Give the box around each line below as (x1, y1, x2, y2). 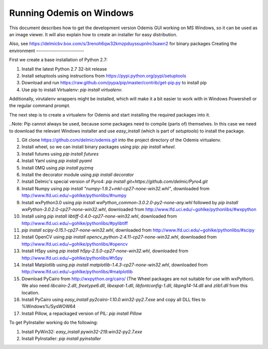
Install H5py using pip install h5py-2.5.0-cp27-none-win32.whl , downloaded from (21, 248, 189, 254)
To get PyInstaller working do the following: (9, 320, 98, 326)
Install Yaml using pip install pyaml (21, 158, 92, 164)
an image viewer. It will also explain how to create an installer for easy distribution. (9, 31, 178, 37)
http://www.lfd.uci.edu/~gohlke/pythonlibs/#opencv (21, 241, 128, 247)
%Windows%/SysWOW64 (21, 303, 76, 309)
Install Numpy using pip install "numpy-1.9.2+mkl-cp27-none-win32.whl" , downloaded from (21, 185, 210, 191)
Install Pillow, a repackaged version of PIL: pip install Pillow (21, 310, 142, 316)
